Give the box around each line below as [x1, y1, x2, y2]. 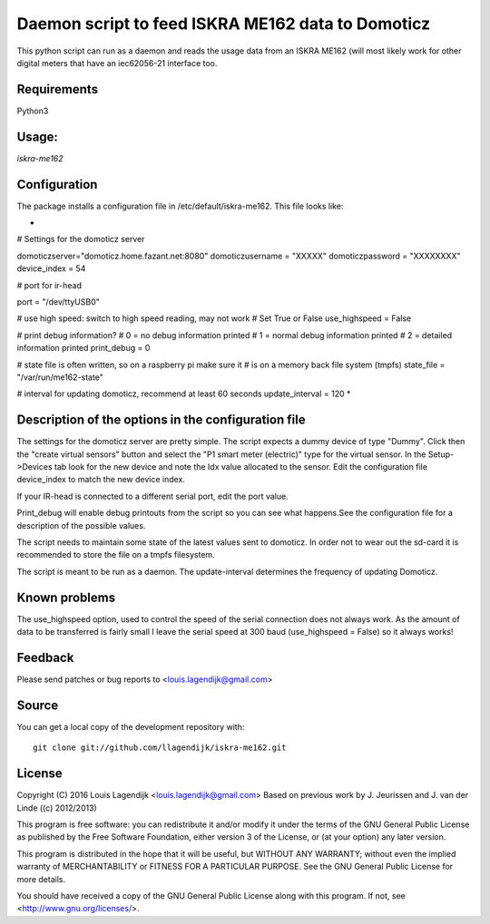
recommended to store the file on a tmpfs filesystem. [16, 550, 215, 560]
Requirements [16, 82, 99, 97]
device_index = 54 [16, 263, 86, 274]
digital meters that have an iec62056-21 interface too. [16, 57, 218, 68]
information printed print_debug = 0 [16, 343, 151, 354]
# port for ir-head [16, 279, 82, 290]
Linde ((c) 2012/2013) [16, 802, 97, 813]
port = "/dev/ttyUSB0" [16, 297, 100, 307]
